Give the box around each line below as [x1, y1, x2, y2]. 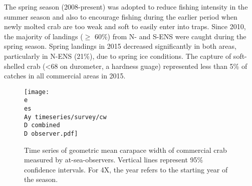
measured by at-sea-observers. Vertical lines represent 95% [24, 154, 203, 165]
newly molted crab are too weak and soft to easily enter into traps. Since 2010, [4, 21, 246, 32]
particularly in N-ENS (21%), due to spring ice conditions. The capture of [4, 50, 231, 61]
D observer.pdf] [24, 130, 78, 138]
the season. [24, 174, 58, 184]
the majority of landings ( [4, 31, 83, 41]
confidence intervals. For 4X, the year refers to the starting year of [24, 164, 228, 174]
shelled [4, 60, 25, 71]
